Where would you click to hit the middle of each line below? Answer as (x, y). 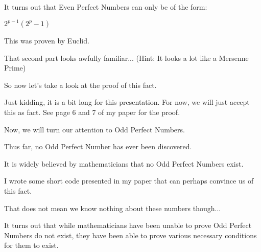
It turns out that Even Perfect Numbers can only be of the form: (106, 7)
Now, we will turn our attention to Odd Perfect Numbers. (94, 129)
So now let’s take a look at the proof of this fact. (80, 85)
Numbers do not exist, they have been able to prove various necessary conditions (130, 235)
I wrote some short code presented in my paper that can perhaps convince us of (129, 181)
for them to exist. (31, 245)
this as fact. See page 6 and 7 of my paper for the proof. (92, 112)
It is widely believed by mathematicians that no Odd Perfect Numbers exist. (124, 163)
